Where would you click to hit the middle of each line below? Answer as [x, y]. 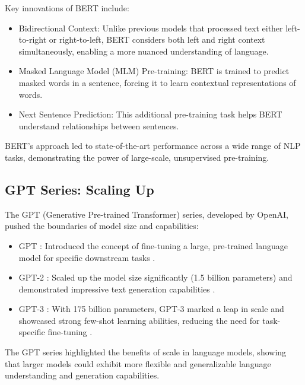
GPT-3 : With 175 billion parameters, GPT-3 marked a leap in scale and [151, 309]
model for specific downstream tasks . [87, 257]
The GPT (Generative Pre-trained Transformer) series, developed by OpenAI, [147, 214]
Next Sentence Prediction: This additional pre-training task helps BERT [150, 114]
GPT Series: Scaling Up [80, 189]
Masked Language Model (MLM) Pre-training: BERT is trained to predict [154, 71]
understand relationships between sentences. [99, 125]
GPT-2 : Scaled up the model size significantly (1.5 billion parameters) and [155, 277]
